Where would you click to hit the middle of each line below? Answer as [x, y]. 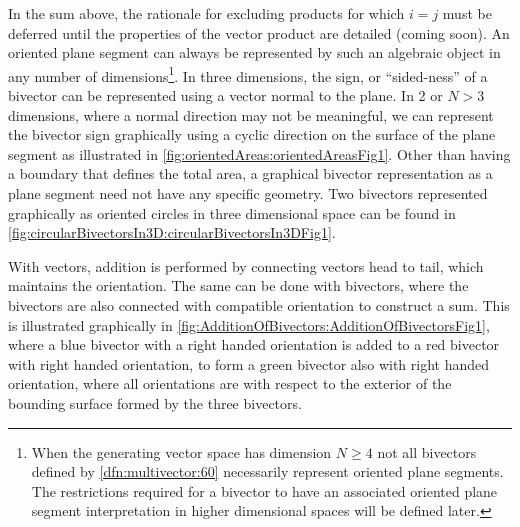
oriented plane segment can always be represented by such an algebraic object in [254, 52]
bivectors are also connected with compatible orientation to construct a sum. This [259, 304]
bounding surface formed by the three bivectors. [155, 402]
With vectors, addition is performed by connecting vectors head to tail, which [246, 265]
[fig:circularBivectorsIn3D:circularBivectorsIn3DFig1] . [172, 232]
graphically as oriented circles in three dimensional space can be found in [232, 212]
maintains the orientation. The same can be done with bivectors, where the [238, 285]
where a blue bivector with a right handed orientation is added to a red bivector [254, 344]
